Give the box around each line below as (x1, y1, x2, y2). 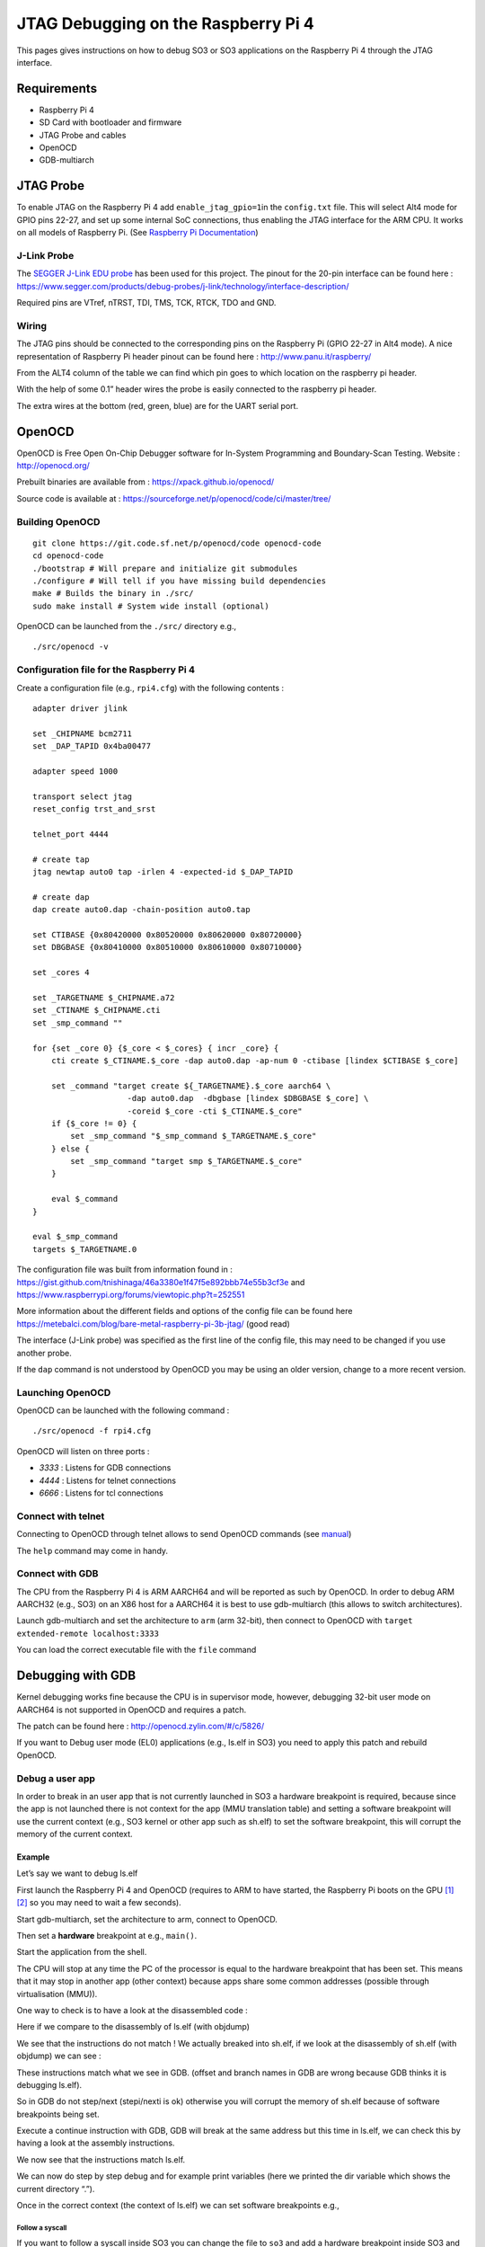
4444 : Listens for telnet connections (39, 1475, 177, 1486)
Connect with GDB (16, 1568, 99, 1580)
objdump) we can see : (16, 2050, 102, 2062)
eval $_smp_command (32, 1231, 119, 1242)
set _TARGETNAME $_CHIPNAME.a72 (32, 993, 175, 1002)
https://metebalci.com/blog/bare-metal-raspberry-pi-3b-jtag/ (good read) (16, 1318, 291, 1329)
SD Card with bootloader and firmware (39, 117, 182, 128)
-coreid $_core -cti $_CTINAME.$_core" (127, 1106, 303, 1116)
